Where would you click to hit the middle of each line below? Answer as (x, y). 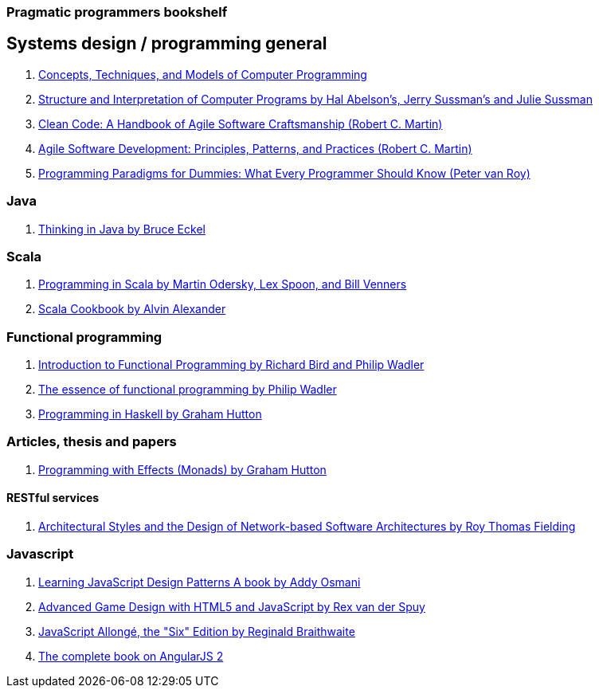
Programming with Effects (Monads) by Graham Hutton (182, 469)
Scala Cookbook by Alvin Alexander (132, 309)
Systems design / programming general (167, 44)
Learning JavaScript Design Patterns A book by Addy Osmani (200, 582)
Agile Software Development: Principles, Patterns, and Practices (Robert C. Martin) (255, 148)
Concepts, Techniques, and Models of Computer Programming (203, 74)
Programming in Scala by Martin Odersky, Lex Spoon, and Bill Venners (223, 284)
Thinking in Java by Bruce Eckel (122, 229)
